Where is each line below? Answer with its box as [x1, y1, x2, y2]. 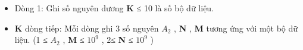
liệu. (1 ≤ [14, 33, 48, 46]
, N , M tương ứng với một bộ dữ [174, 21, 298, 34]
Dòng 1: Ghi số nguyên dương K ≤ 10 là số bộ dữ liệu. [14, 2, 214, 14]
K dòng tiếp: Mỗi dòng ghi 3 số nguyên [14, 21, 159, 34]
